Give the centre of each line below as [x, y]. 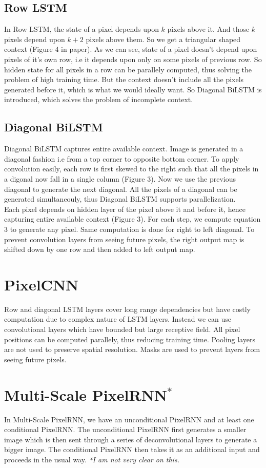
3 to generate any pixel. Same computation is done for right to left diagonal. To [129, 229]
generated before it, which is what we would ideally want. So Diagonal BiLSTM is [133, 89]
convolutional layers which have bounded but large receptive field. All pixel [122, 329]
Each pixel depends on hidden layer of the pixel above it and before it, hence [125, 209]
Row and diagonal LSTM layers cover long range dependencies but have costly [127, 309]
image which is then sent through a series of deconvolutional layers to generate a [131, 439]
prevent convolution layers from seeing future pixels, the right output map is [124, 239]
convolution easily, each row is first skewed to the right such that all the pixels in [131, 169]
